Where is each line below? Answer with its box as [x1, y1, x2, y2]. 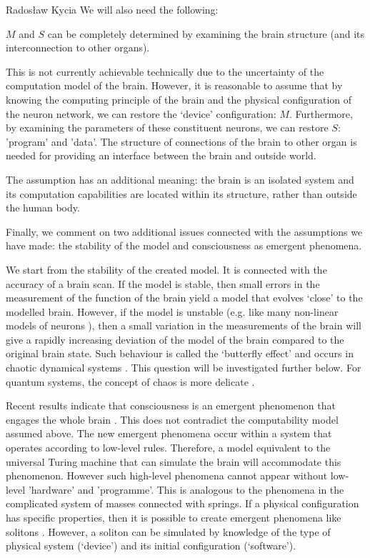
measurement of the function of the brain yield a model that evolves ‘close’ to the [6, 290, 363, 305]
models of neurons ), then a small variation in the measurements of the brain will [6, 318, 361, 333]
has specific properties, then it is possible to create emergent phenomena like [6, 510, 341, 524]
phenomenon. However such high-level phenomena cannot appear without [6, 468, 328, 483]
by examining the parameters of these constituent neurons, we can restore [6, 120, 329, 135]
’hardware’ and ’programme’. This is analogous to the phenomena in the [28, 482, 344, 497]
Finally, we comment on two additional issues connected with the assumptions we [6, 224, 363, 239]
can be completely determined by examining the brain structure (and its [47, 26, 365, 41]
